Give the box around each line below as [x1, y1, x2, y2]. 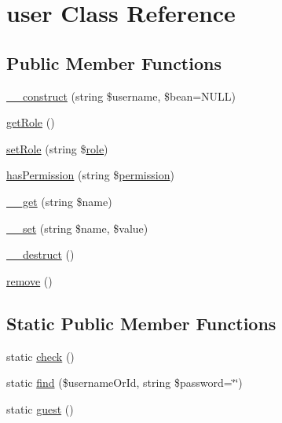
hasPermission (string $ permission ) [6, 167, 174, 183]
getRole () [6, 114, 55, 131]
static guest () [6, 400, 74, 417]
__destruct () [6, 246, 75, 263]
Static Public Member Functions [6, 311, 277, 335]
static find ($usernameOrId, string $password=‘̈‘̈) [6, 374, 243, 391]
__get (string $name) [6, 193, 112, 209]
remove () [6, 272, 53, 289]
